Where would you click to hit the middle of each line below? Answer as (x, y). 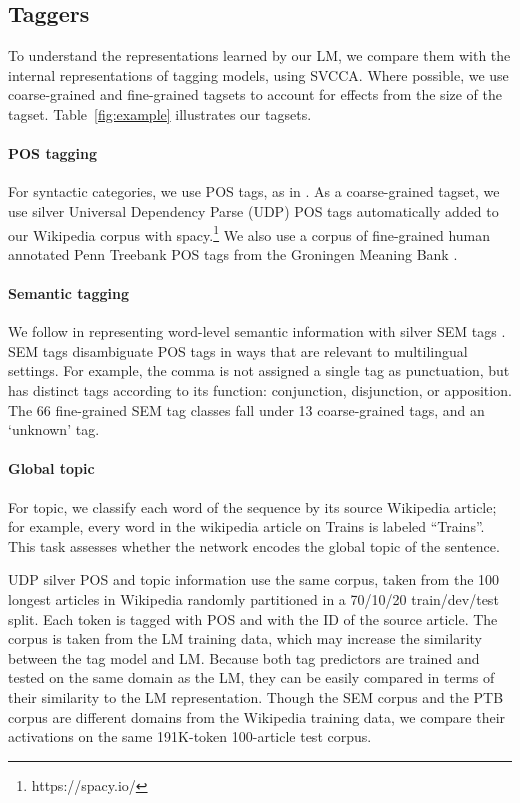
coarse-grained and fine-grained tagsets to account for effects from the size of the (255, 94)
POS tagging (53, 153)
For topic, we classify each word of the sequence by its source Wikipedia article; (252, 506)
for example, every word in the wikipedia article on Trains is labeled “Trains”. (246, 526)
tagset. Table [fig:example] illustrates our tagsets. (160, 113)
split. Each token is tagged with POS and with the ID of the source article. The (253, 618)
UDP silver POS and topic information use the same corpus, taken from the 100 (254, 579)
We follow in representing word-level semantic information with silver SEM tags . (257, 331)
